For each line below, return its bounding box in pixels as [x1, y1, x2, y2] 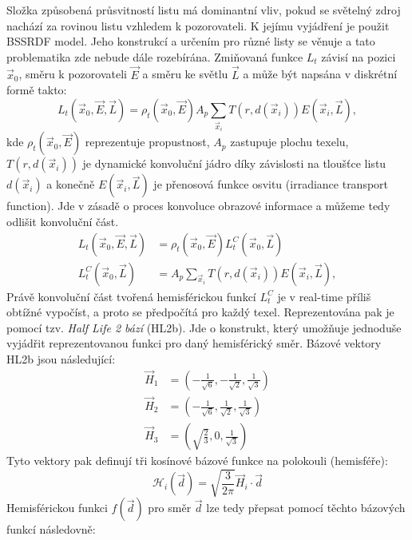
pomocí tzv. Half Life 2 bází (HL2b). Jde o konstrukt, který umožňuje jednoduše [6, 319, 402, 336]
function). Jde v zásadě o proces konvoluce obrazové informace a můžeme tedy [6, 197, 390, 214]
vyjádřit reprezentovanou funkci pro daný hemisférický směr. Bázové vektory [6, 335, 382, 351]
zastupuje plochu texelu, [230, 133, 349, 150]
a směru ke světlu [142, 66, 228, 82]
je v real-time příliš [277, 288, 371, 304]
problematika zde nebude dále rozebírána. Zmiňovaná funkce [6, 48, 303, 65]
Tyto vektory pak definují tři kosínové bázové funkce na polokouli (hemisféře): [6, 452, 388, 469]
